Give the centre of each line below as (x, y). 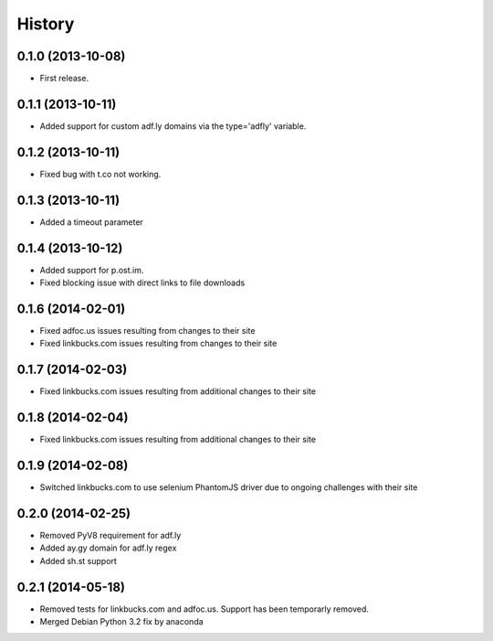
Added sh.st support (79, 561)
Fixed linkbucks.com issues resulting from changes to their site (158, 344)
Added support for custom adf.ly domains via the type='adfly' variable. (173, 126)
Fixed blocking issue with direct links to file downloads (142, 283)
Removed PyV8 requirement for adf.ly (110, 535)
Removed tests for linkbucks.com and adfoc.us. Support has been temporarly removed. (205, 609)
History (46, 24)
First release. (64, 79)
